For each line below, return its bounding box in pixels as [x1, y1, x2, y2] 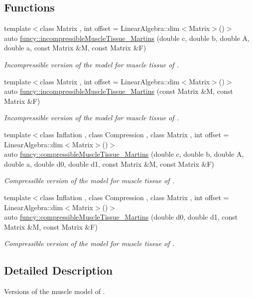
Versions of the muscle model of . [4, 286, 105, 297]
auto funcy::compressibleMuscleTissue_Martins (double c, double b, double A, [4, 149, 244, 159]
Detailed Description [4, 263, 113, 278]
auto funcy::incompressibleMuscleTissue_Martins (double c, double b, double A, [4, 32, 250, 43]
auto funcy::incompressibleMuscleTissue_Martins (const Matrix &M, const [4, 86, 233, 96]
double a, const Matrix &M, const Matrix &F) [4, 42, 146, 53]
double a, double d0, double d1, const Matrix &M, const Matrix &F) [4, 158, 215, 169]
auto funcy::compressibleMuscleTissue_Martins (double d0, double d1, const [4, 212, 238, 222]
